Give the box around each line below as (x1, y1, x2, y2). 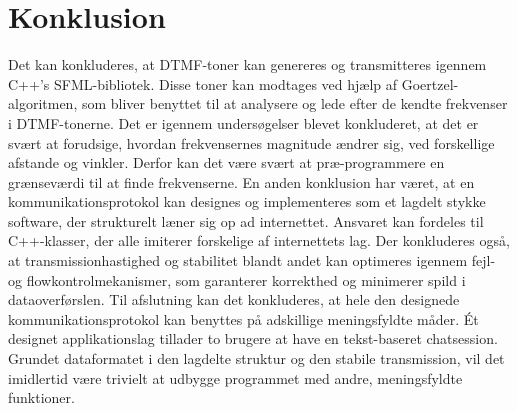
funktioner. (8, 387, 75, 408)
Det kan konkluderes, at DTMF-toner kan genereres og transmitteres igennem (8, 54, 487, 75)
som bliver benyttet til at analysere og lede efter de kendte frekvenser (81, 93, 508, 114)
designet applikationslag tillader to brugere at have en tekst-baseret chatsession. (8, 328, 498, 349)
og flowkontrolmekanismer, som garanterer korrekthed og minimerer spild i (8, 269, 466, 290)
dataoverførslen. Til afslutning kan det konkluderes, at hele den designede (8, 289, 460, 310)
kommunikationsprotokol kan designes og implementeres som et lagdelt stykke (8, 191, 486, 212)
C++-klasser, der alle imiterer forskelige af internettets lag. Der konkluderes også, (8, 230, 510, 251)
